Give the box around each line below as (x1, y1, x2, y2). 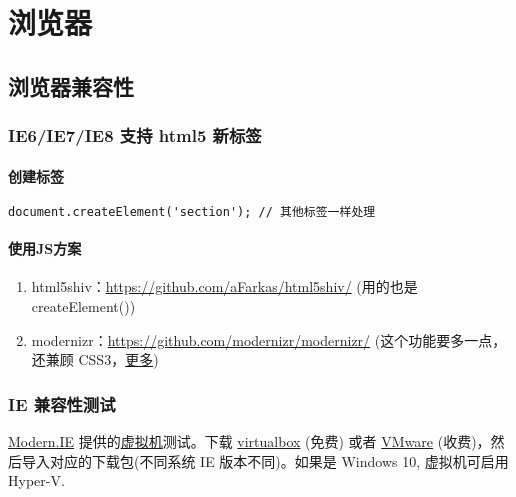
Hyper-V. (8, 470, 65, 491)
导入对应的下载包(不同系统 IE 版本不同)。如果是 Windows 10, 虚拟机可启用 (21, 450, 509, 471)
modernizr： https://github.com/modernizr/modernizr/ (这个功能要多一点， (31, 329, 507, 350)
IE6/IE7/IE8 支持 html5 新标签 (8, 123, 262, 148)
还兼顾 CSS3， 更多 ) (31, 349, 159, 370)
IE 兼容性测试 (8, 391, 116, 416)
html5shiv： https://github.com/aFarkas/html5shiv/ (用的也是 (31, 276, 418, 297)
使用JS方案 (8, 238, 82, 259)
